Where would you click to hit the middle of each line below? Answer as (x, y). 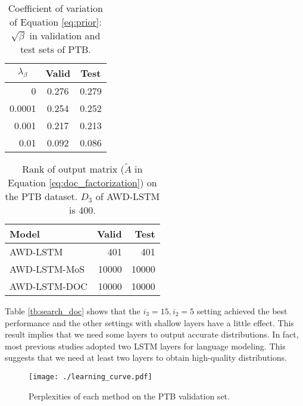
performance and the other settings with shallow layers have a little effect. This (149, 322)
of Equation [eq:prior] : (56, 22)
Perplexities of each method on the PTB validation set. (129, 396)
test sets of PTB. (55, 49)
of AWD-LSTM (128, 196)
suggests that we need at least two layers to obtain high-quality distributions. (146, 357)
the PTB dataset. (41, 196)
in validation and (65, 35)
